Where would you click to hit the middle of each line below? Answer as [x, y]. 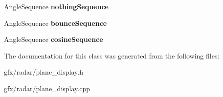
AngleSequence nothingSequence [56, 6]
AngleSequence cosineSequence [54, 39]
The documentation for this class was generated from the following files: [112, 55]
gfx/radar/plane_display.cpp [47, 88]
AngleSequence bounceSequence [56, 23]
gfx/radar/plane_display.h [44, 72]
